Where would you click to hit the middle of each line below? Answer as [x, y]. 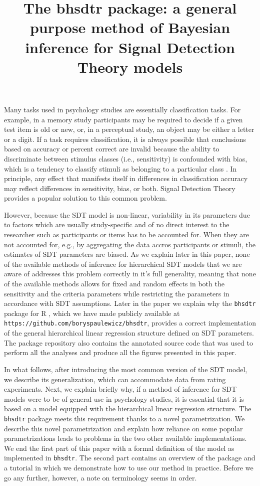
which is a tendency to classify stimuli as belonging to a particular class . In [120, 168]
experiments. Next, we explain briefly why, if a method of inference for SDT [120, 389]
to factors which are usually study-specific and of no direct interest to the [117, 224]
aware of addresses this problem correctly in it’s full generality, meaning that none [130, 274]
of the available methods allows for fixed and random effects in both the [114, 284]
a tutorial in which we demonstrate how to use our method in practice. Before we [129, 467]
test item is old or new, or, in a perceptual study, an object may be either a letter [129, 129]
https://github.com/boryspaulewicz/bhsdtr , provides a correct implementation [130, 323]
